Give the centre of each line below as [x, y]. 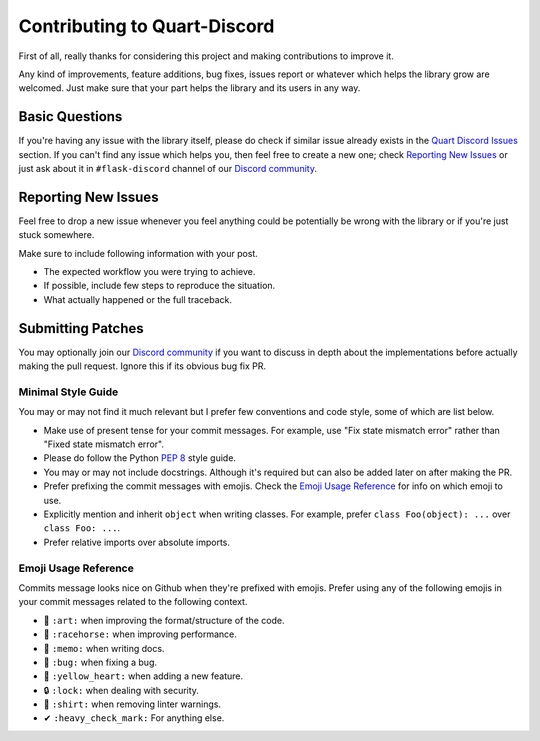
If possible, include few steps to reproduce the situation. [159, 286]
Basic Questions [70, 116]
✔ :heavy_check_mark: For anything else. [134, 718]
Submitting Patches [81, 328]
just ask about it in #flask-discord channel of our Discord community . [167, 169]
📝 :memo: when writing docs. [104, 648]
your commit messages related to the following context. [133, 602]
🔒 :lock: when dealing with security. [121, 690]
